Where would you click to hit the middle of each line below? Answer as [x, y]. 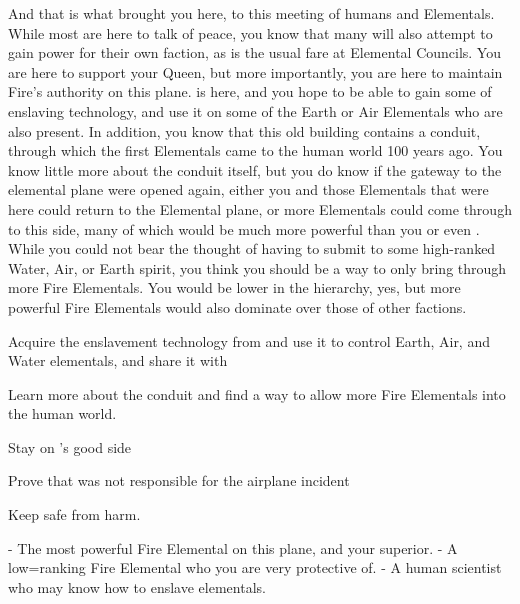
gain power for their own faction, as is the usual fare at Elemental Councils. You [254, 52]
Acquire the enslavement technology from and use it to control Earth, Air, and [249, 340]
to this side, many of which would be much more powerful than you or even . [244, 228]
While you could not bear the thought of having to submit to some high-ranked [252, 248]
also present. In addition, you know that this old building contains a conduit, [244, 130]
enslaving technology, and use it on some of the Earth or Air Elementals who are [255, 110]
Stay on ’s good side [70, 446]
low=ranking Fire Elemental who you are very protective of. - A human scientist [255, 567]
